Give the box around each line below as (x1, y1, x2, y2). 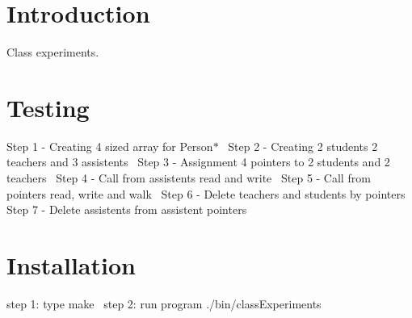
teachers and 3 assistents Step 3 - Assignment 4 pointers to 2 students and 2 (6, 153, 390, 170)
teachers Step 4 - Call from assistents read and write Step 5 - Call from (6, 169, 371, 186)
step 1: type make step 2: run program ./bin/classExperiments (6, 295, 322, 312)
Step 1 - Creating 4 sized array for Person (6, 137, 213, 154)
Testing (6, 90, 90, 123)
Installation (6, 249, 136, 281)
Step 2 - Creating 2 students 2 (228, 137, 378, 154)
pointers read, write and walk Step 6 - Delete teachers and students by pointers (6, 185, 406, 202)
